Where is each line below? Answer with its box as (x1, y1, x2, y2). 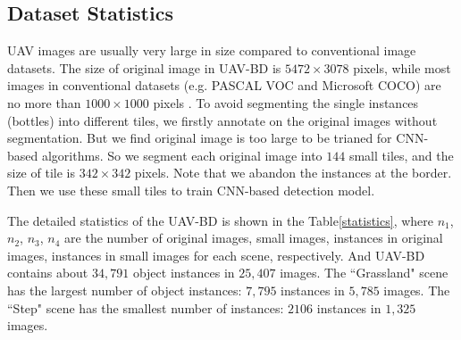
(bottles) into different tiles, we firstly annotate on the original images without (7, 111, 438, 129)
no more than (7, 93, 81, 112)
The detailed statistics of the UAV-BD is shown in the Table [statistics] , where (7, 211, 434, 229)
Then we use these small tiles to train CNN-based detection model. (7, 180, 375, 199)
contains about (7, 263, 88, 282)
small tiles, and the (348, 145, 454, 164)
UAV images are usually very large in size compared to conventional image (7, 41, 416, 60)
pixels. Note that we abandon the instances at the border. (134, 163, 452, 182)
